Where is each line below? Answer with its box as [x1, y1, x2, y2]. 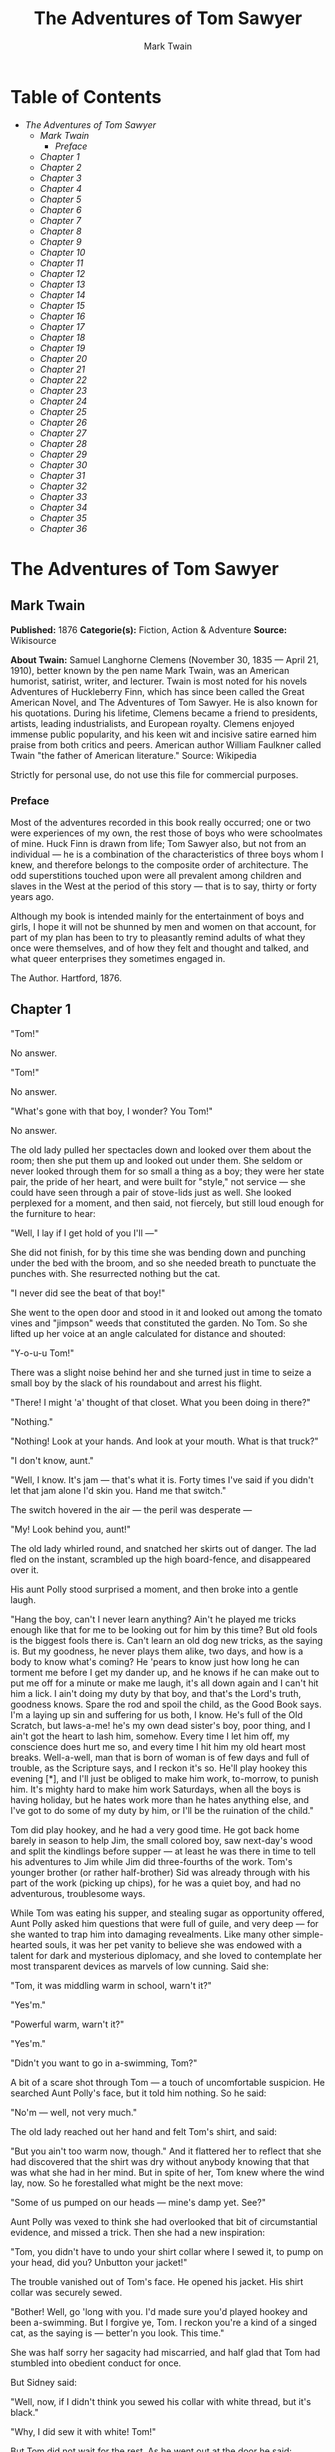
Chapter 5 [39, 193, 82, 205]
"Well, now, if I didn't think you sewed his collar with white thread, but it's [10, 2395, 312, 2407]
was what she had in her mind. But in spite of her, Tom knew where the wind [10, 2166, 325, 2178]
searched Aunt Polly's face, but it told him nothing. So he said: [10, 2087, 267, 2099]
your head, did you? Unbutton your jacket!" [10, 2256, 188, 2268]
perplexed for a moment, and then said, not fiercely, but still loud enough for [10, 1197, 325, 1209]
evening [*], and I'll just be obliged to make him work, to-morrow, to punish [10, 1772, 319, 1784]
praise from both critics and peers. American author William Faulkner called [10, 738, 322, 751]
